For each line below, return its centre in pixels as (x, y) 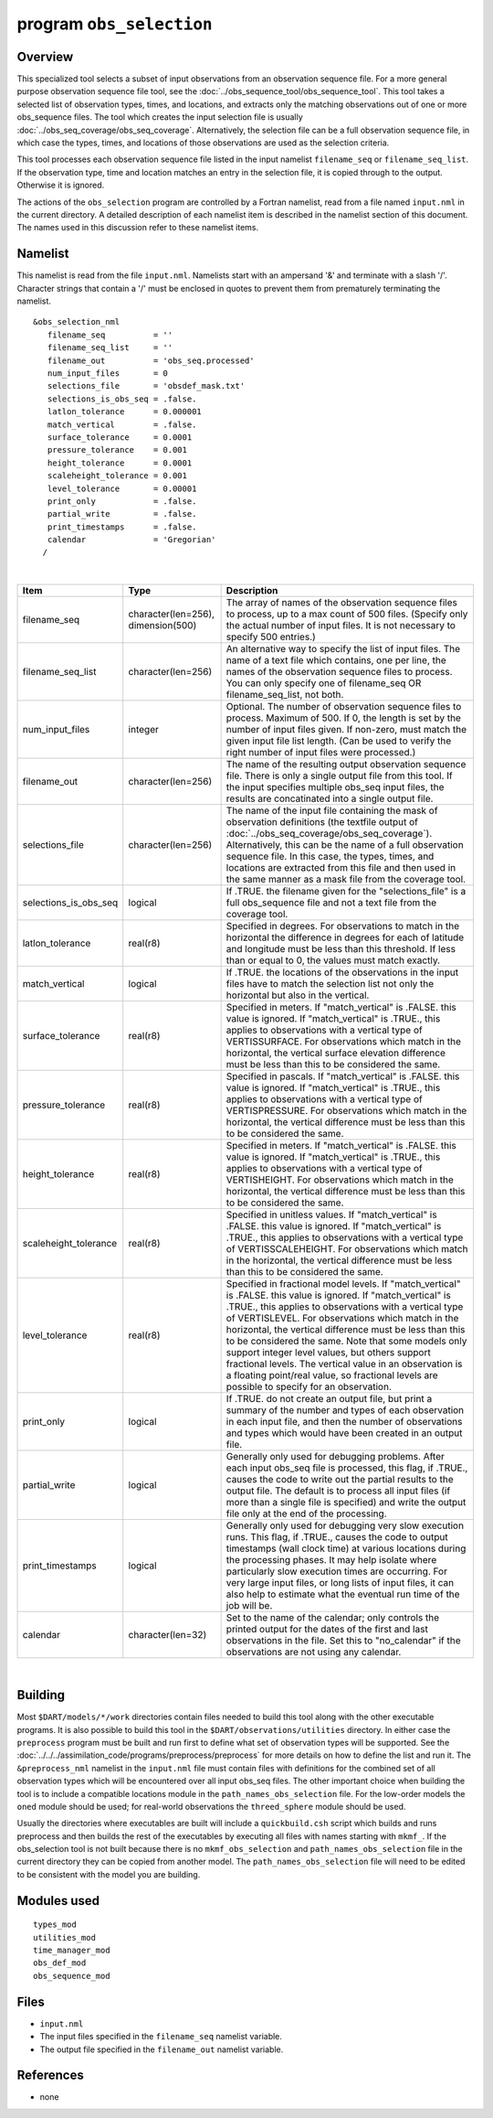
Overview (45, 56)
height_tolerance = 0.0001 (120, 463)
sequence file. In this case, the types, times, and (330, 857)
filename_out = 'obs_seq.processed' (151, 360)
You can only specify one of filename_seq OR (324, 683)
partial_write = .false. (122, 514)
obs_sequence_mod (72, 1976)
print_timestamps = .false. (122, 527)
